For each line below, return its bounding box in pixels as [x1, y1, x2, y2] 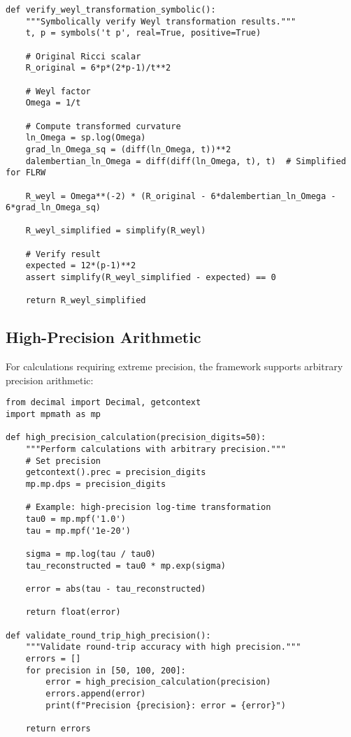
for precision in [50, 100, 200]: [25, 665, 186, 676]
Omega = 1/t [25, 98, 81, 108]
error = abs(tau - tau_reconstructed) [25, 583, 206, 594]
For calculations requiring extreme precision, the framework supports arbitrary [6, 359, 343, 374]
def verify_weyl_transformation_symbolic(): [6, 5, 216, 15]
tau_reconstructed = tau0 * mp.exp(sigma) [25, 560, 226, 571]
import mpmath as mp [6, 409, 101, 420]
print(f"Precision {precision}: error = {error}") [45, 700, 286, 710]
